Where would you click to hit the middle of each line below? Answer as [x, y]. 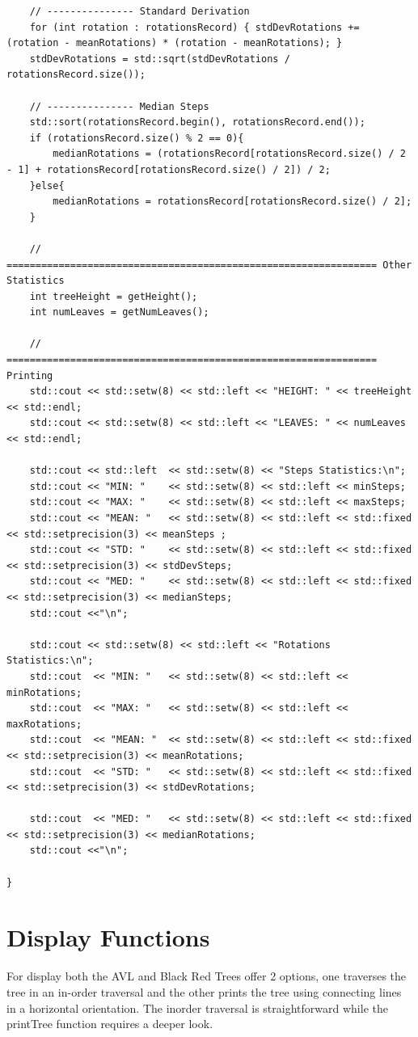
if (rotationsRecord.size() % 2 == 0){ [137, 138]
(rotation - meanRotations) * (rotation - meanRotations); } [175, 43]
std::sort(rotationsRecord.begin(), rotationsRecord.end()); [197, 122]
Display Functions [108, 937]
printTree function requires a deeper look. [110, 1024]
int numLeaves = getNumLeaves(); [119, 312]
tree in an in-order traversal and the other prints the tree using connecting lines [204, 991]
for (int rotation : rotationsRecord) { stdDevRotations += [194, 27]
